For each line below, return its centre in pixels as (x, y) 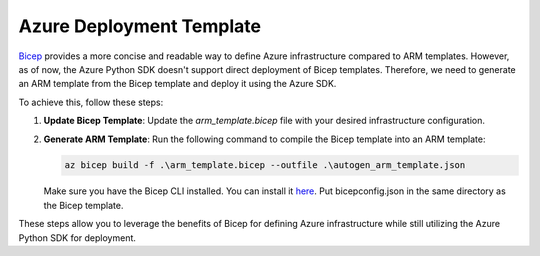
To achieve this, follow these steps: (91, 102)
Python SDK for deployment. (77, 237)
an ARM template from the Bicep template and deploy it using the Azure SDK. (177, 84)
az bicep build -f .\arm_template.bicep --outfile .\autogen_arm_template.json (265, 165)
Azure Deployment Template (140, 26)
